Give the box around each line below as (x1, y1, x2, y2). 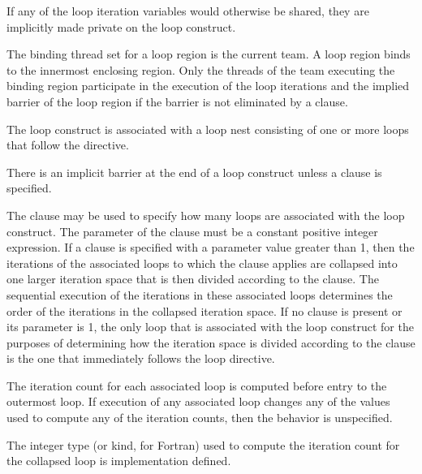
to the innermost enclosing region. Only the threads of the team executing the (6, 61, 395, 78)
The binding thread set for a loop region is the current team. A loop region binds (6, 45, 411, 62)
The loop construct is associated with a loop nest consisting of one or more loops (6, 120, 409, 137)
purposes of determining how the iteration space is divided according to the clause (6, 334, 416, 351)
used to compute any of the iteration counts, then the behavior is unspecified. (6, 409, 393, 426)
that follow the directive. (6, 136, 129, 153)
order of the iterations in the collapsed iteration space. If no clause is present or (6, 302, 403, 319)
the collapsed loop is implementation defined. (6, 452, 231, 469)
